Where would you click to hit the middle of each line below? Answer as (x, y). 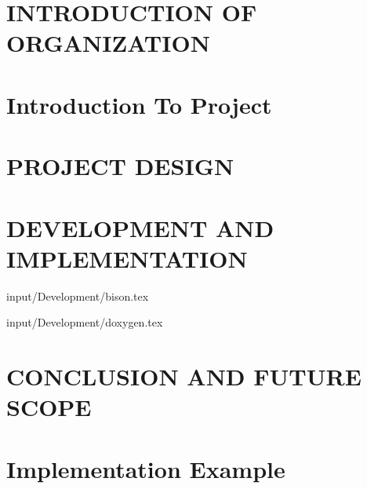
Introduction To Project (139, 104)
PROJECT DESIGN (120, 166)
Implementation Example (146, 468)
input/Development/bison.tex (78, 296)
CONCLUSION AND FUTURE (184, 376)
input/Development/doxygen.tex (85, 322)
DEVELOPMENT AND (140, 227)
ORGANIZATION (108, 43)
